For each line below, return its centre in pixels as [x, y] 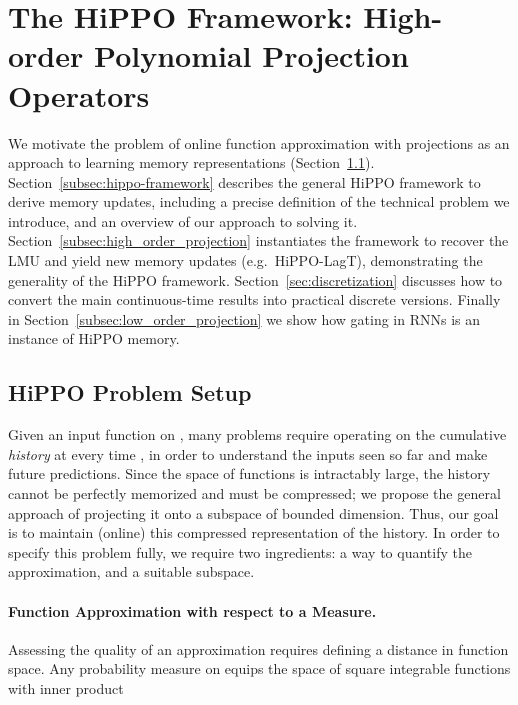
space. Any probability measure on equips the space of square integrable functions [259, 668]
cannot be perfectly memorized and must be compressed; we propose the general [254, 493]
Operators [79, 94]
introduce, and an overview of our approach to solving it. [183, 220]
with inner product [66, 687]
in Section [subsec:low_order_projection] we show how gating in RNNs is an [244, 318]
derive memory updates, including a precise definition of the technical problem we [259, 201]
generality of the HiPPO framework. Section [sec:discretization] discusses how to [255, 279]
